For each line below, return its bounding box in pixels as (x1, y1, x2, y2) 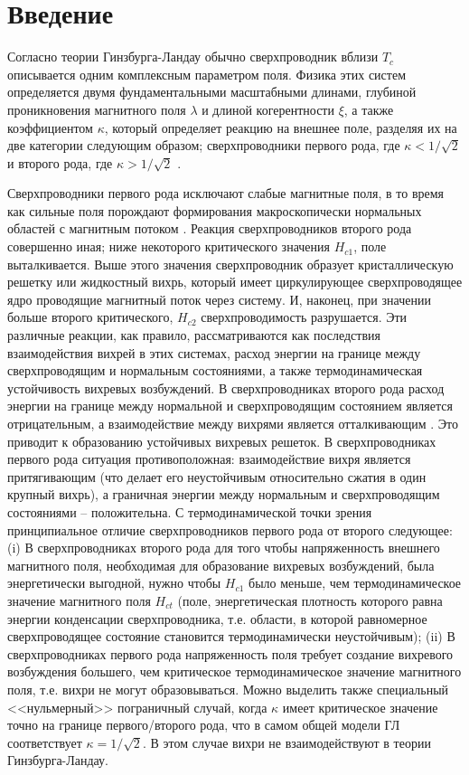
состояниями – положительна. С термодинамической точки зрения (7, 502, 372, 521)
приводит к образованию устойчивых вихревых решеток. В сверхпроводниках (7, 431, 436, 450)
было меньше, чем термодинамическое (249, 573, 462, 592)
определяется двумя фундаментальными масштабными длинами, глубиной (7, 82, 417, 101)
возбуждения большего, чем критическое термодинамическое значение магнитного (7, 662, 462, 681)
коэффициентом (7, 118, 93, 137)
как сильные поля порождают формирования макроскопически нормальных (7, 201, 422, 220)
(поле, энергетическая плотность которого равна (177, 591, 443, 610)
